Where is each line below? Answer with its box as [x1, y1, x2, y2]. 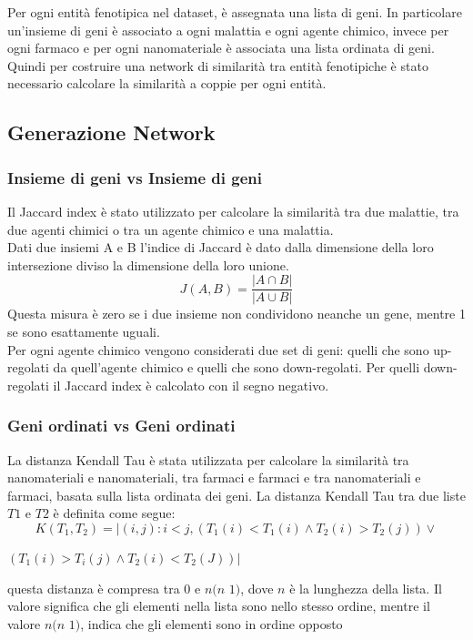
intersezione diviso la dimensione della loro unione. [7, 255, 289, 274]
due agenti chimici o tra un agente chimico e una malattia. [7, 219, 334, 239]
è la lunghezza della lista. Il [289, 578, 442, 597]
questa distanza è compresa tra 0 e [7, 578, 201, 597]
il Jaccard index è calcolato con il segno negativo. [53, 375, 329, 394]
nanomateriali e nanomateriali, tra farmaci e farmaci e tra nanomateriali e [7, 468, 421, 487]
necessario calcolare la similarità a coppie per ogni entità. [7, 74, 327, 93]
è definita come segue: [53, 503, 176, 523]
